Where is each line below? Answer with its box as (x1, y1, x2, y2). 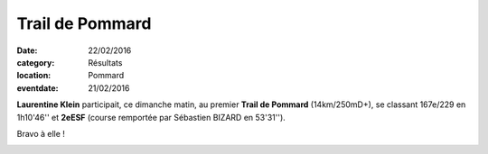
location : (16, 70, 52, 81)
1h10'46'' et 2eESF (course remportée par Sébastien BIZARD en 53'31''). (16, 112, 286, 122)
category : (16, 57, 55, 68)
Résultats (88, 57, 123, 68)
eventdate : (16, 82, 59, 94)
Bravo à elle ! (16, 128, 65, 139)
